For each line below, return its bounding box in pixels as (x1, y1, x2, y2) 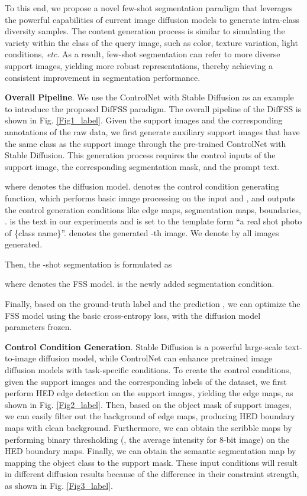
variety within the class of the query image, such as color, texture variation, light (5, 36, 298, 48)
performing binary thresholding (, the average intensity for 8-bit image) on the (5, 433, 290, 445)
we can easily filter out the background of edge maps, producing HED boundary (5, 410, 295, 422)
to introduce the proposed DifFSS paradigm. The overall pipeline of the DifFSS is (5, 102, 302, 115)
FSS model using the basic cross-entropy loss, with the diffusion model (5, 309, 261, 321)
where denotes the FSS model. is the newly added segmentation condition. (5, 278, 274, 290)
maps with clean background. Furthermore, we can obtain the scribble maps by (5, 422, 292, 433)
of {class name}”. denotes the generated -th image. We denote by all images (5, 226, 279, 239)
